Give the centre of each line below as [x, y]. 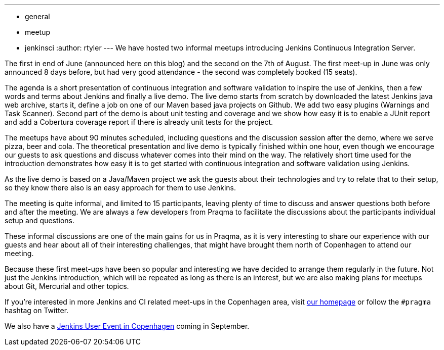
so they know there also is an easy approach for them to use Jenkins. [120, 188]
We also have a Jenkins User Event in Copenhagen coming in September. [127, 326]
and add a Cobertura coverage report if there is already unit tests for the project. [139, 122]
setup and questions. [40, 220]
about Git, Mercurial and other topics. [67, 286]
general [37, 16]
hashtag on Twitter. [37, 310]
